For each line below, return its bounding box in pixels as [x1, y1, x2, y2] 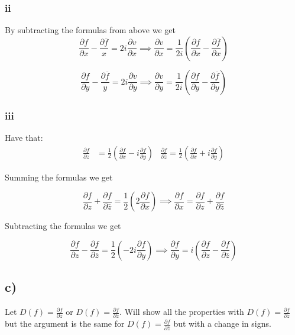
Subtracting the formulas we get [5, 220, 121, 232]
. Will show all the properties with [119, 305, 244, 318]
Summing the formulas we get [5, 170, 113, 183]
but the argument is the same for [5, 317, 125, 330]
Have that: [5, 131, 43, 144]
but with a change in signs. [173, 317, 271, 330]
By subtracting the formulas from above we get [5, 24, 176, 36]
